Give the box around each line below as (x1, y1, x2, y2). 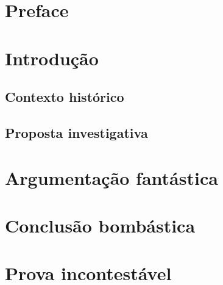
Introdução (5, 45, 99, 70)
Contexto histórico (5, 87, 124, 106)
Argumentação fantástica (5, 165, 218, 190)
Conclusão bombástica (5, 212, 196, 237)
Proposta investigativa (5, 123, 148, 142)
